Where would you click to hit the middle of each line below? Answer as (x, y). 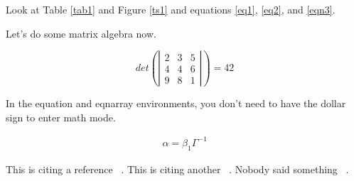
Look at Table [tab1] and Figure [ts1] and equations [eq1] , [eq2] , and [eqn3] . (171, 9)
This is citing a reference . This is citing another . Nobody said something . (177, 169)
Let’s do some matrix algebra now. (81, 33)
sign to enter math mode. (61, 117)
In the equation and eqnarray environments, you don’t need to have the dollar (176, 103)
